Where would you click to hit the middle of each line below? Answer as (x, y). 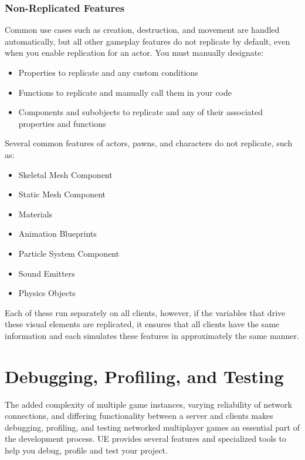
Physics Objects (47, 293)
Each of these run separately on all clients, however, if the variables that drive (145, 312)
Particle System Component (69, 253)
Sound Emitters (47, 273)
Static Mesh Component (62, 194)
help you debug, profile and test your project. (86, 450)
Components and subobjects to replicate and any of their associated (140, 112)
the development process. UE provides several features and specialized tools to (145, 439)
